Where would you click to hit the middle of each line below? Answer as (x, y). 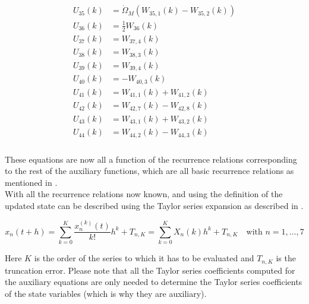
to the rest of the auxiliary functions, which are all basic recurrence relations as (149, 171)
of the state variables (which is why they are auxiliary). (106, 293)
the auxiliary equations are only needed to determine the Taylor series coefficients (154, 282)
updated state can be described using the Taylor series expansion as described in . (154, 205)
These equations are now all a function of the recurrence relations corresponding (151, 159)
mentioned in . (31, 182)
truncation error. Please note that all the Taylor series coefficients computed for (150, 270)
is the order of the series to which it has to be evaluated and (144, 258)
